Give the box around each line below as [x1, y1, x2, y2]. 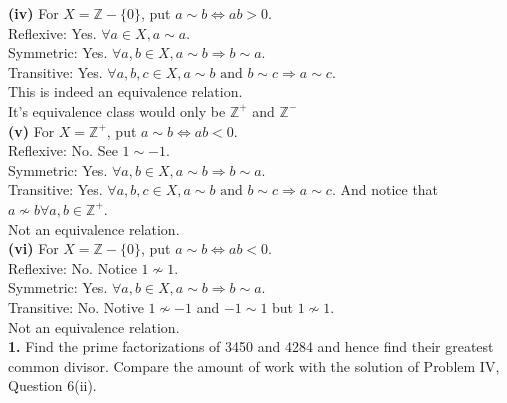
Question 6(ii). [8, 375, 97, 396]
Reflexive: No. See [8, 140, 118, 161]
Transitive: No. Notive [8, 296, 144, 317]
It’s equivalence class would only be [8, 100, 226, 121]
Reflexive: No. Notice [8, 257, 137, 278]
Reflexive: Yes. [8, 22, 97, 43]
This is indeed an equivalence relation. [8, 81, 243, 102]
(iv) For [8, 3, 59, 23]
